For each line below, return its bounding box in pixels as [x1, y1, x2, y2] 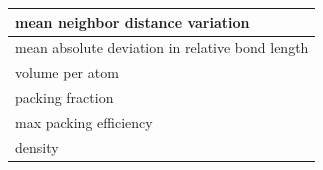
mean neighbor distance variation [15, 11, 250, 32]
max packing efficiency [15, 111, 153, 132]
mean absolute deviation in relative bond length [15, 37, 309, 58]
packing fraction [15, 87, 114, 108]
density [15, 136, 59, 157]
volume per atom [15, 62, 119, 83]
